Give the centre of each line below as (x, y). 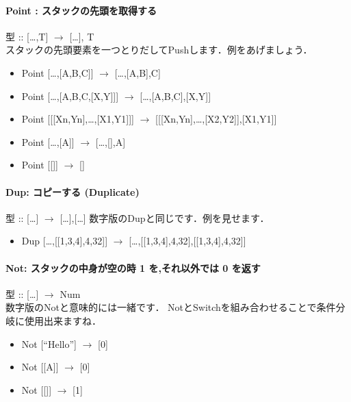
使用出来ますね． (63, 320)
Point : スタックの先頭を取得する (81, 10)
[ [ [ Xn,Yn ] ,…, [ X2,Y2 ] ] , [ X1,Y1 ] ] (216, 119)
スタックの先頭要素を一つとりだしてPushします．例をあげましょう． (159, 50)
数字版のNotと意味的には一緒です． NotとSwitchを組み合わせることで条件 (171, 307)
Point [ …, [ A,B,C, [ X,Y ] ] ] (70, 96)
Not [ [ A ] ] (40, 367)
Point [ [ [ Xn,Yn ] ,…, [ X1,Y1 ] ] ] (78, 119)
